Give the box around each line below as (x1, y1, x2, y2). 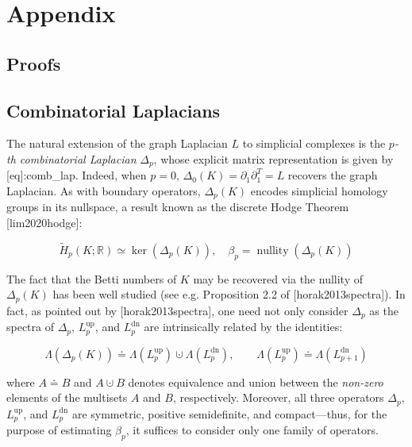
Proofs (6, 51, 61, 75)
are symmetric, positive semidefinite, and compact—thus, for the (71, 405, 387, 422)
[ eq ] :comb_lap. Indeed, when (6, 167, 147, 183)
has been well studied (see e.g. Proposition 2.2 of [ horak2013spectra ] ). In (52, 286, 406, 302)
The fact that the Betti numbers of (6, 270, 177, 287)
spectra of (6, 318, 55, 335)
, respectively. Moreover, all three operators (172, 389, 384, 406)
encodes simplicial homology (250, 183, 388, 198)
